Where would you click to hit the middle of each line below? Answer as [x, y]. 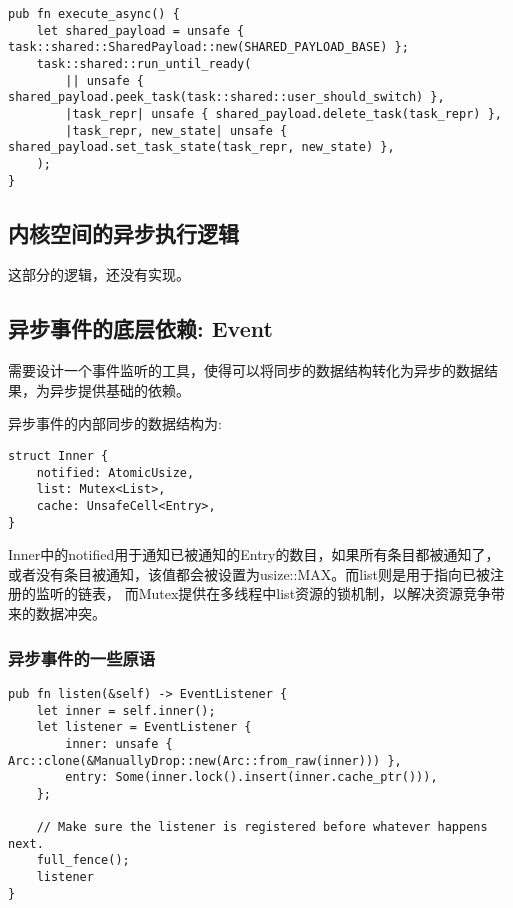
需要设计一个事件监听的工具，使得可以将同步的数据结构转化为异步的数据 [246, 370]
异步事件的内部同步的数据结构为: [115, 423]
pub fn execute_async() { [94, 14]
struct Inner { [58, 456]
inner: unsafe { [119, 743]
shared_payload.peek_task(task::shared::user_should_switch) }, [226, 97]
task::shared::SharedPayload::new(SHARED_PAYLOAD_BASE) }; [208, 47]
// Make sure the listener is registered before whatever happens [262, 827]
